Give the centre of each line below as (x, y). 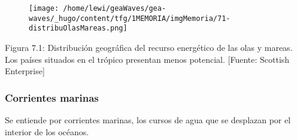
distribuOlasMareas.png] (78, 28)
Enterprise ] (25, 71)
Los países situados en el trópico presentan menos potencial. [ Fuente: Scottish (147, 59)
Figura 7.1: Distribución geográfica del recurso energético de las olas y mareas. (149, 47)
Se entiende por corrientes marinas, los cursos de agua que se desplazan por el (148, 119)
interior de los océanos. (47, 131)
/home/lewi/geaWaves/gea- (115, 8)
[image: (44, 8)
